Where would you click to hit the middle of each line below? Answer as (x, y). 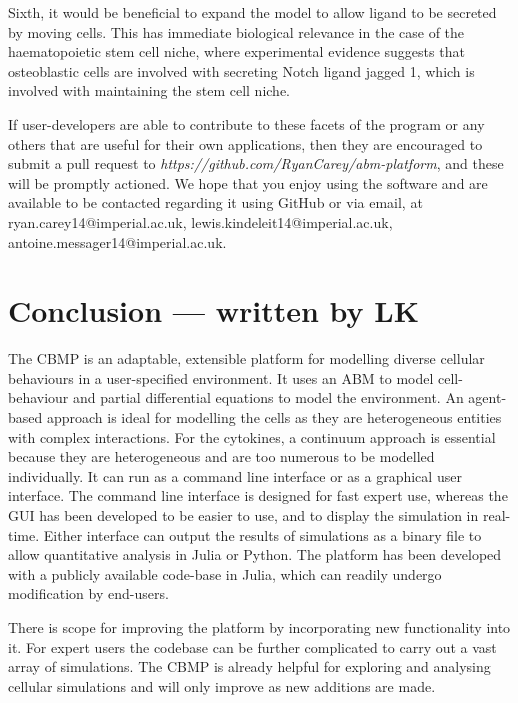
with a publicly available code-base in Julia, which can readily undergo (225, 573)
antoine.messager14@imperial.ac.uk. (117, 241)
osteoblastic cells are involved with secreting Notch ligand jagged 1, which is (241, 70)
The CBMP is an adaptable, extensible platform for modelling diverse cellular (246, 358)
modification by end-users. (88, 593)
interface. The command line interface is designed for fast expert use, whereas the (258, 495)
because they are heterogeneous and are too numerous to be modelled (221, 456)
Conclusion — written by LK (213, 310)
